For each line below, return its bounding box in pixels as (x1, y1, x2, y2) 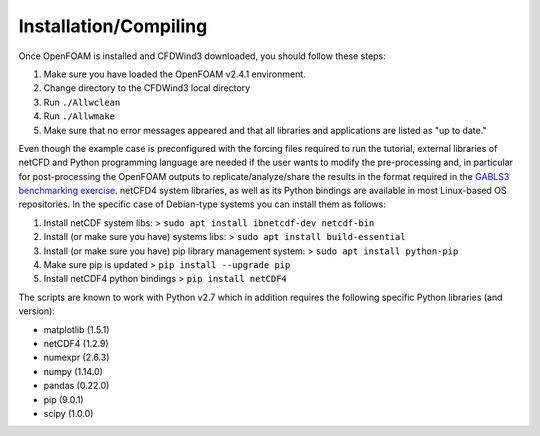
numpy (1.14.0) (43, 365, 104, 377)
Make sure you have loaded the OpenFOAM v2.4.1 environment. (43, 68, 307, 80)
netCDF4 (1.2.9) (43, 337, 109, 349)
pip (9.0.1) (43, 393, 84, 405)
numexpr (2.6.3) (43, 351, 110, 364)
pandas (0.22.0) (43, 380, 110, 392)
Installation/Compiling (18, 15, 208, 37)
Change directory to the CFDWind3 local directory (43, 82, 251, 94)
